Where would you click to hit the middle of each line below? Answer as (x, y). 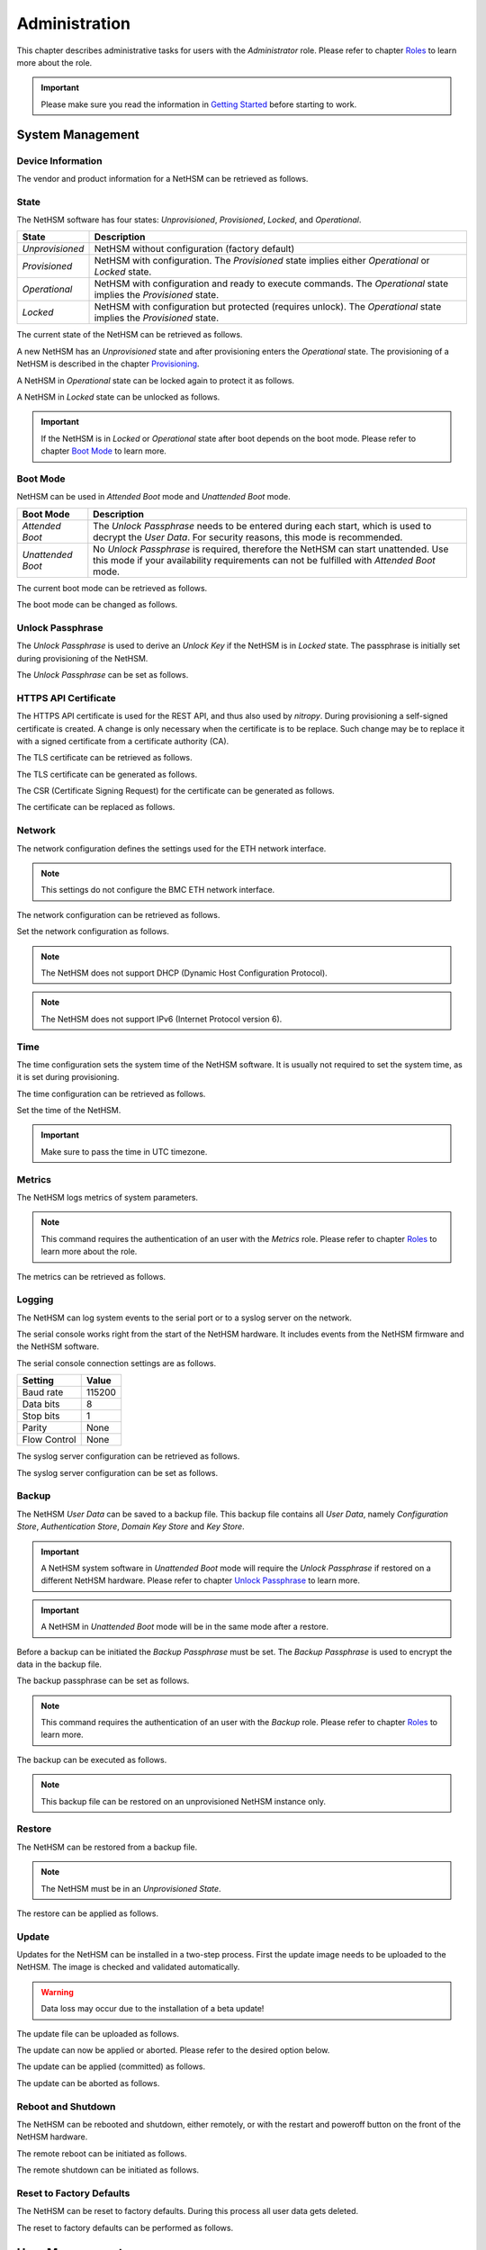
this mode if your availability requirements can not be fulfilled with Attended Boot (264, 560)
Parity (35, 1428)
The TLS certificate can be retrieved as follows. (104, 758)
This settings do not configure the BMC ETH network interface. (158, 890)
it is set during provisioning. (68, 1077)
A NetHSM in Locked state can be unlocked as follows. (118, 397)
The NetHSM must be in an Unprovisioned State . (131, 1888)
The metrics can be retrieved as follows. (91, 1276)
